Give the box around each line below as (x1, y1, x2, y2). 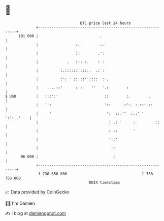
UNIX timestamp (89, 180, 120, 185)
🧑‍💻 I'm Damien (5, 200, 35, 206)
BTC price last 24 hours (80, 21, 131, 26)
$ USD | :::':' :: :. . (5, 94, 151, 99)
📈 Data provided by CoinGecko (5, 189, 69, 195)
